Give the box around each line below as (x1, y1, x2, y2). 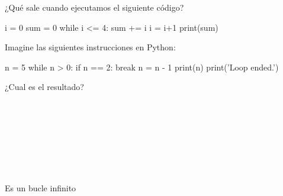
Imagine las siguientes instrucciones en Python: (5, 41, 176, 53)
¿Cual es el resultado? (5, 81, 84, 93)
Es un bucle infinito (5, 182, 76, 194)
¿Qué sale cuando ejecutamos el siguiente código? (5, 1, 184, 13)
